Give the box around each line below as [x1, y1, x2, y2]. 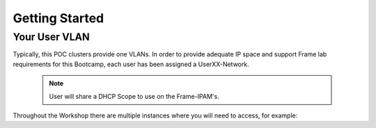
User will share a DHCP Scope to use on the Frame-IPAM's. [49, 92, 219, 100]
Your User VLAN [13, 31, 90, 43]
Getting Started [13, 10, 104, 26]
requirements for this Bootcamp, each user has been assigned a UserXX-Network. [13, 60, 250, 68]
